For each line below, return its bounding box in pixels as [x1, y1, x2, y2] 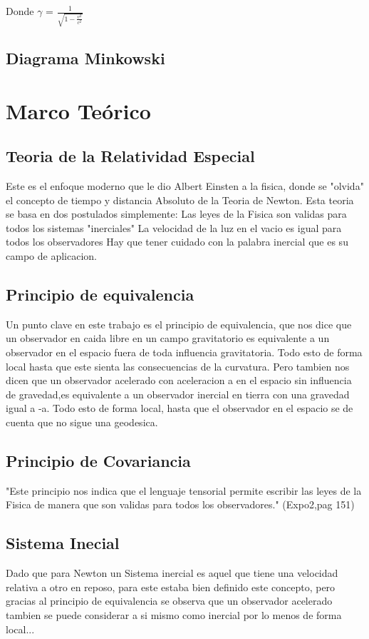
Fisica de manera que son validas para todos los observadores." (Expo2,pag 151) [6, 497, 355, 512]
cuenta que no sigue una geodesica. [6, 414, 158, 429]
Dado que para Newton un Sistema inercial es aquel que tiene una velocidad [6, 565, 338, 580]
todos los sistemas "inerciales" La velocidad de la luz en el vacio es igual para [6, 220, 342, 235]
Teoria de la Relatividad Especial [6, 145, 255, 167]
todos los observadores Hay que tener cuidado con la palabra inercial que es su [6, 234, 348, 249]
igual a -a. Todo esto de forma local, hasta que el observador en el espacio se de [6, 401, 353, 416]
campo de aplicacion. [6, 248, 97, 263]
